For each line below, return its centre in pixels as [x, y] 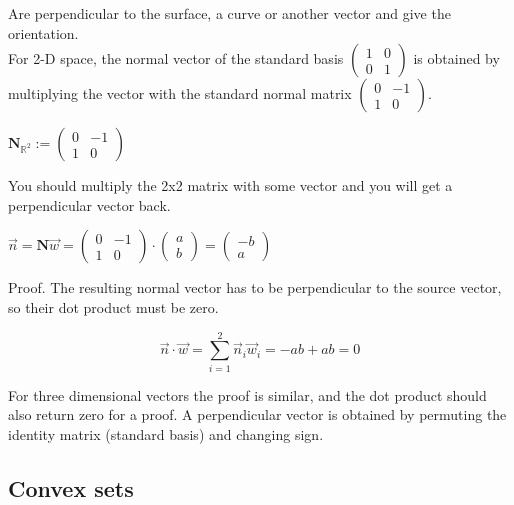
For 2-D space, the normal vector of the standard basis [176, 58]
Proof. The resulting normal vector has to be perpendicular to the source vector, [255, 287]
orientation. [43, 32]
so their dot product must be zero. [113, 306]
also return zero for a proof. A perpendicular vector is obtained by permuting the [257, 414]
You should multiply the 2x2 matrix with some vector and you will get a [230, 185]
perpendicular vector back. [89, 204]
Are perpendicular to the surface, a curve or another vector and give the [229, 13]
